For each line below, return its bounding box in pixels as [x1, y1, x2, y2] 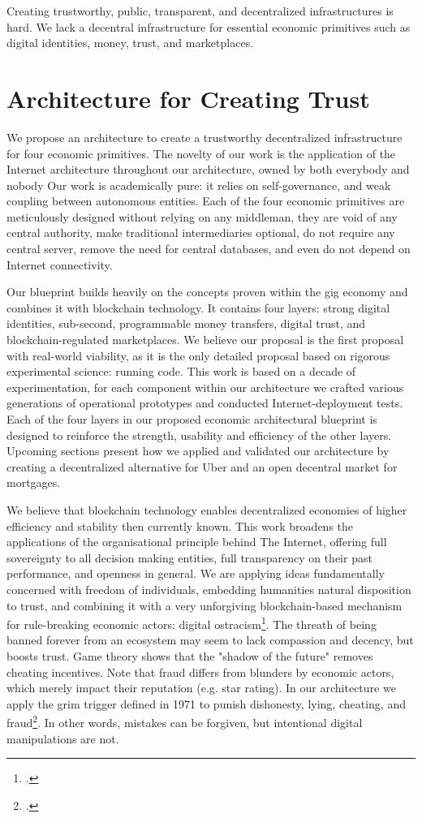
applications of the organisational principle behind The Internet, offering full [6, 533, 387, 550]
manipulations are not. [6, 730, 119, 747]
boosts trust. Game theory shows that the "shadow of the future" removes [6, 647, 373, 664]
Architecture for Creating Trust [6, 81, 370, 114]
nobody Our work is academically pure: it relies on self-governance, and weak [6, 176, 391, 193]
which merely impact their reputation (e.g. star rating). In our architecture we [6, 679, 396, 696]
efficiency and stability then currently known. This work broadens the [6, 517, 354, 534]
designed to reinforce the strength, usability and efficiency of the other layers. [6, 426, 392, 443]
